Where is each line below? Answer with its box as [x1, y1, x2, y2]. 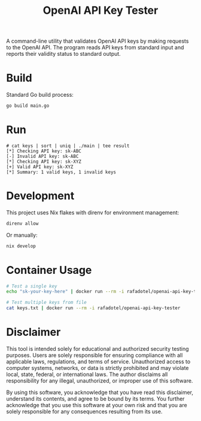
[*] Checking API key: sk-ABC [6, 148, 82, 154]
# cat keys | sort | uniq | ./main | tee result [6, 142, 130, 149]
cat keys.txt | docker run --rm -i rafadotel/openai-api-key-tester [6, 305, 181, 311]
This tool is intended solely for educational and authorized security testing [6, 345, 190, 352]
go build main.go [6, 103, 50, 109]
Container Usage [6, 263, 92, 277]
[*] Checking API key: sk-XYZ [6, 159, 82, 165]
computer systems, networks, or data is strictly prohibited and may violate [6, 365, 189, 371]
